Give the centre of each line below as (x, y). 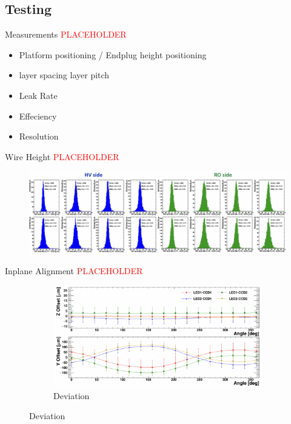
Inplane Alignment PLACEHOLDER (74, 270)
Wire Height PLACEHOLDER (62, 156)
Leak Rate (38, 95)
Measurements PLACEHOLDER (66, 34)
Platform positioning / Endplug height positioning (113, 54)
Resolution (39, 136)
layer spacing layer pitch (64, 75)
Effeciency (38, 116)
